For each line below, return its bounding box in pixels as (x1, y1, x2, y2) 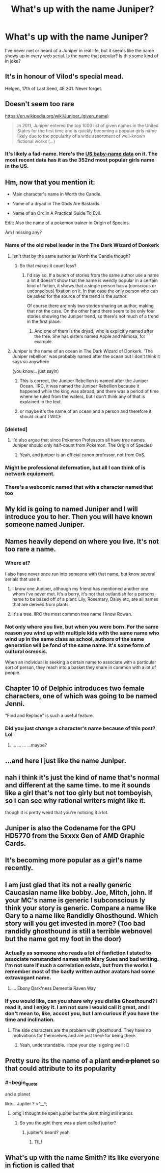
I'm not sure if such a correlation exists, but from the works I (5, 962, 152, 969)
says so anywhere (12, 358, 49, 364)
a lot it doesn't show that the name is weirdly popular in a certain (27, 277, 158, 283)
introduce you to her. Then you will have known (5, 512, 153, 521)
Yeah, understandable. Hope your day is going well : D (19, 1042, 130, 1048)
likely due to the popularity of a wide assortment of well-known (17, 133, 145, 139)
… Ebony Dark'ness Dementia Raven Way (12, 985, 96, 991)
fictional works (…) (17, 138, 55, 144)
